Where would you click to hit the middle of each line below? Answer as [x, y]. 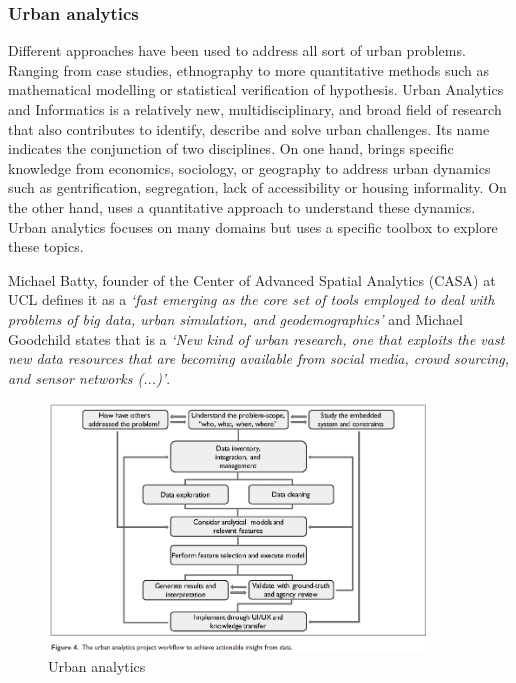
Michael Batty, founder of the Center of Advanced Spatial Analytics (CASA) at [252, 279]
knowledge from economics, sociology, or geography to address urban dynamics [249, 167]
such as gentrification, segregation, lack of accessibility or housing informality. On [257, 187]
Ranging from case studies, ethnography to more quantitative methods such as [249, 69]
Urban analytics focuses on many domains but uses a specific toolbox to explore [253, 226]
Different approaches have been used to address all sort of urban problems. [237, 50]
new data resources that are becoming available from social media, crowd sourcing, [258, 358]
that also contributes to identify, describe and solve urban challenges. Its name [249, 128]
